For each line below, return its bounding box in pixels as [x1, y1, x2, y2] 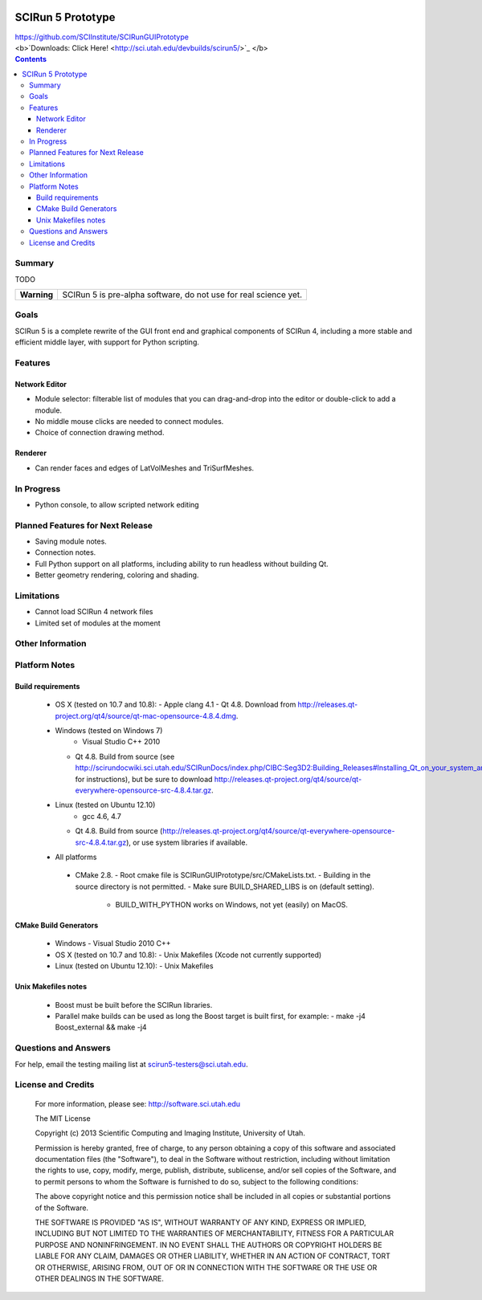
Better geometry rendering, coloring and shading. [35, 570, 199, 580]
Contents [14, 55, 47, 64]
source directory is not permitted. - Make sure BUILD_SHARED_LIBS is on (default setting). [75, 882, 375, 891]
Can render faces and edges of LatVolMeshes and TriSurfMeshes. [35, 463, 255, 473]
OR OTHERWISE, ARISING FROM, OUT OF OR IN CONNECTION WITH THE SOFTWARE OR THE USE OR [35, 1262, 378, 1272]
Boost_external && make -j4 [55, 1022, 148, 1032]
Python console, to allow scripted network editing [35, 499, 200, 509]
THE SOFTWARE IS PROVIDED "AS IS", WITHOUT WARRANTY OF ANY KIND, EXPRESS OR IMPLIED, [35, 1217, 367, 1228]
